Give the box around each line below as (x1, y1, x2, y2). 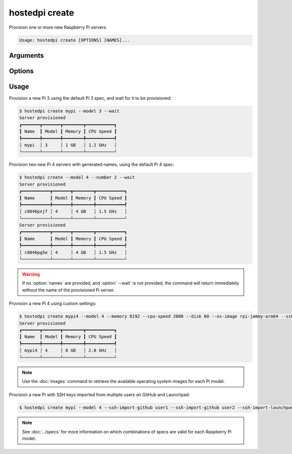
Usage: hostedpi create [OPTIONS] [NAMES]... (19, 37, 130, 43)
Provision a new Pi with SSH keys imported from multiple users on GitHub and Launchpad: (9, 392, 190, 398)
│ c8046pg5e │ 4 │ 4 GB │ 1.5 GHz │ (19, 250, 128, 255)
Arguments (9, 51, 44, 59)
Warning (22, 272, 40, 277)
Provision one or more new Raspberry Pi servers (9, 24, 107, 30)
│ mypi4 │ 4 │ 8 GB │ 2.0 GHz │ (19, 348, 117, 353)
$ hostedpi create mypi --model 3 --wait (19, 109, 120, 114)
